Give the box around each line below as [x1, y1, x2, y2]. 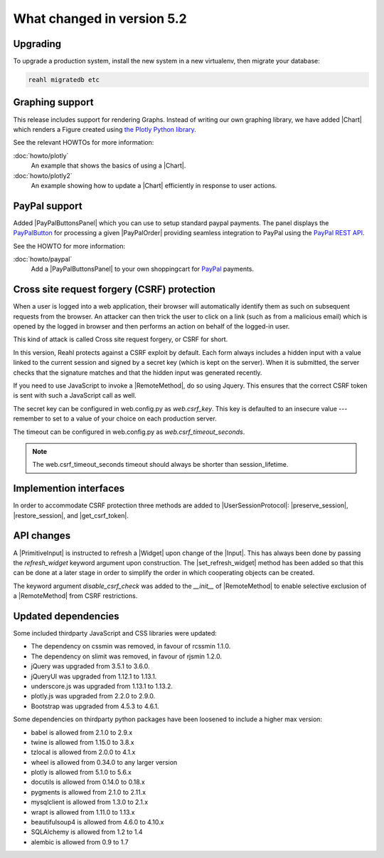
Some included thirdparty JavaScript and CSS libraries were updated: [13, 629, 217, 638]
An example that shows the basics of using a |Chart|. [31, 161, 186, 170]
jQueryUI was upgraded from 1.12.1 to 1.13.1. [31, 672, 157, 681]
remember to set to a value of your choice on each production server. [13, 414, 217, 423]
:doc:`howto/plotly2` [13, 171, 73, 180]
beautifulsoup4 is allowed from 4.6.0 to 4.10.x [31, 818, 164, 827]
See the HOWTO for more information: [13, 242, 126, 250]
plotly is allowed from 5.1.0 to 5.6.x [31, 768, 132, 777]
